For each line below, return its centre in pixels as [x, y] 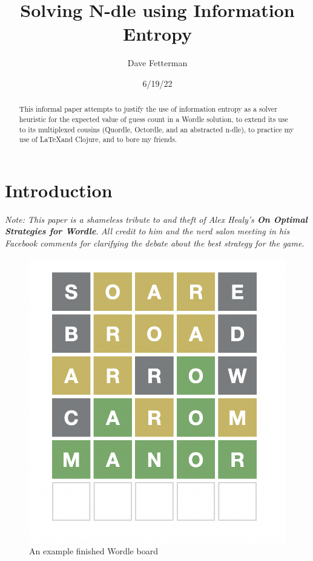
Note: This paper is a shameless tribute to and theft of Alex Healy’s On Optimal [156, 219]
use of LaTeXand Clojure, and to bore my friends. [98, 139]
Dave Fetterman [157, 63]
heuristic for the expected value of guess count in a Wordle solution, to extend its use [153, 119]
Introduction [59, 190]
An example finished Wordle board [94, 551]
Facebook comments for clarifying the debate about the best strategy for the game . [155, 243]
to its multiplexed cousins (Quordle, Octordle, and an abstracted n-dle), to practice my [156, 129]
